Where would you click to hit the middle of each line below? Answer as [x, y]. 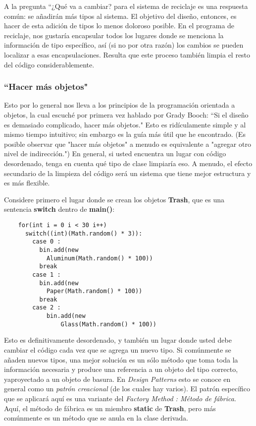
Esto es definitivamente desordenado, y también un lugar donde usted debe [118, 340]
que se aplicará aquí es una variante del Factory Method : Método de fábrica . [120, 398]
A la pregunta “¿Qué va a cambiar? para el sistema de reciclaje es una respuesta [126, 6]
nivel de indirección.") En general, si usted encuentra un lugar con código [115, 153]
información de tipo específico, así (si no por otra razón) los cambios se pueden [124, 45]
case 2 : [47, 308]
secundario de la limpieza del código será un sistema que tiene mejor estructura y [128, 173]
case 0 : [47, 242]
